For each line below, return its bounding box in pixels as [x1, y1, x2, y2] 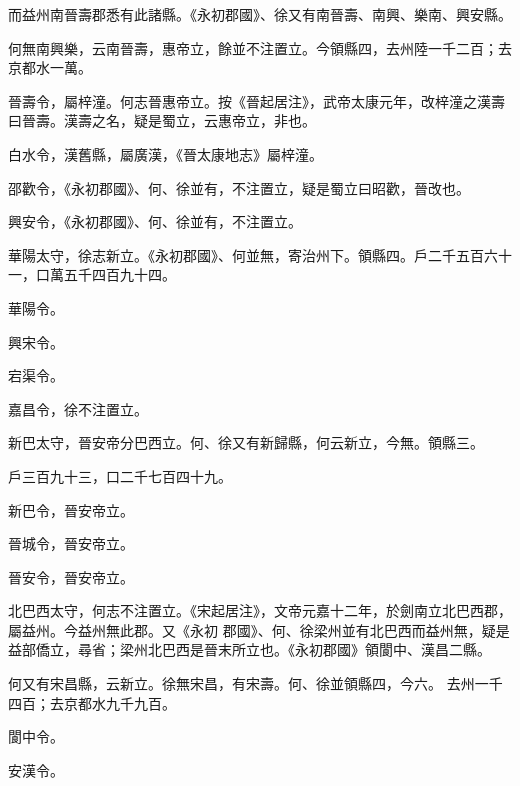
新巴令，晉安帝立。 [8, 499, 134, 520]
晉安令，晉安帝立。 [8, 566, 134, 587]
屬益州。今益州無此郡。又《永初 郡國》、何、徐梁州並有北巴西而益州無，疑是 [8, 619, 510, 640]
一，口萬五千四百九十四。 [8, 264, 176, 285]
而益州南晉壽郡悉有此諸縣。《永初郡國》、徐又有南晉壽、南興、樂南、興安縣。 [8, 4, 512, 24]
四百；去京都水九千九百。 [8, 692, 176, 713]
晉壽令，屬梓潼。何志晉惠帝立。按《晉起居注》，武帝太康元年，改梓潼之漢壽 [8, 90, 505, 111]
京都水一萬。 [8, 57, 92, 78]
